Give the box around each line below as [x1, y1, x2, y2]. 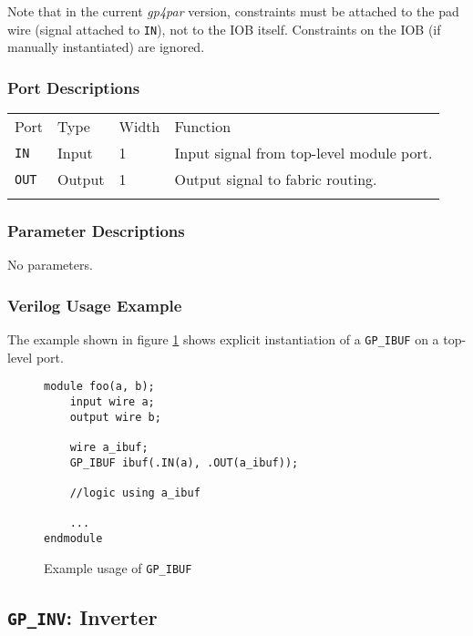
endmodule [44, 531, 103, 545]
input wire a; [69, 395, 155, 408]
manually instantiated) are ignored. [7, 37, 205, 56]
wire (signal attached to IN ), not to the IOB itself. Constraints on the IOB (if [7, 19, 441, 38]
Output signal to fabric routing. [174, 169, 377, 190]
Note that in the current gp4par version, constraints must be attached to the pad [7, 2, 459, 20]
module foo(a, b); [44, 380, 155, 394]
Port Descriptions [7, 76, 140, 98]
